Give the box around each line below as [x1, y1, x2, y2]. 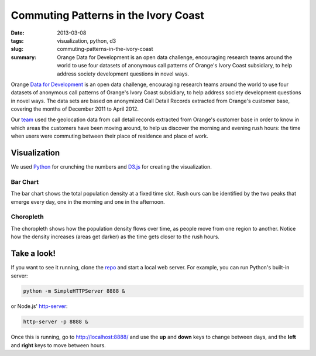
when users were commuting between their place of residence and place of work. [11, 132, 209, 140]
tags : [11, 37, 24, 44]
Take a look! [11, 249, 56, 259]
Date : [11, 29, 25, 36]
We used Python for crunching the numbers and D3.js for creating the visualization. [11, 163, 212, 170]
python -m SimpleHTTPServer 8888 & [23, 287, 125, 295]
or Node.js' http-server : [11, 303, 68, 310]
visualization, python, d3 [57, 37, 116, 44]
